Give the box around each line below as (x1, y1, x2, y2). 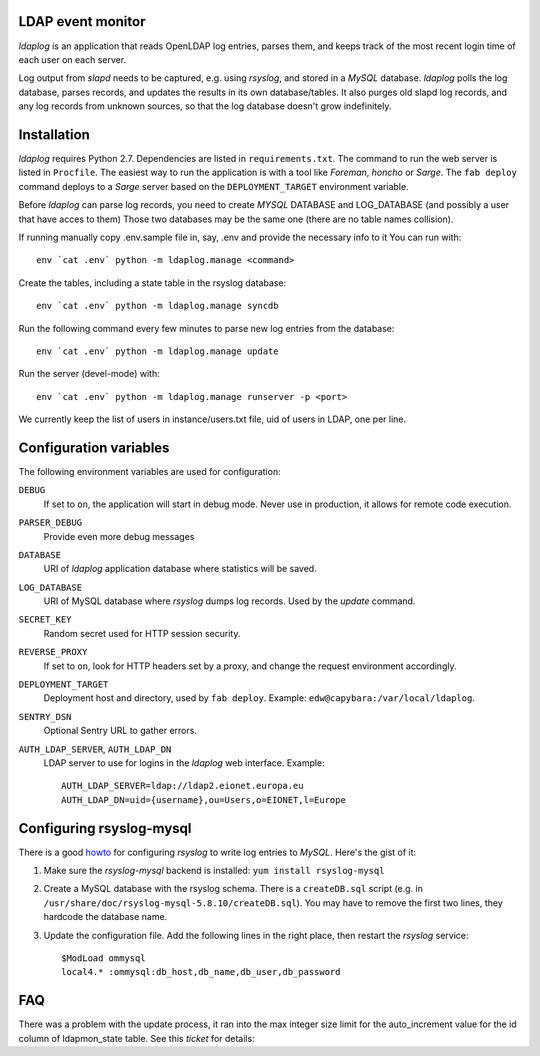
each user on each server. (18, 53, 127, 65)
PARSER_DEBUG (18, 517, 83, 529)
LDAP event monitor (18, 13, 146, 30)
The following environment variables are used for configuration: (18, 465, 281, 477)
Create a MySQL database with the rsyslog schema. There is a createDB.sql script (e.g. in (43, 883, 424, 895)
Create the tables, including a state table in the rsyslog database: (18, 276, 287, 289)
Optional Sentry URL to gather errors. (43, 725, 197, 737)
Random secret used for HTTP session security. (43, 627, 241, 639)
